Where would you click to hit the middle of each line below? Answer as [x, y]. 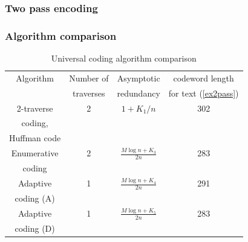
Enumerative [35, 153]
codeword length [204, 78]
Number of [89, 78]
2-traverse [35, 108]
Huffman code [35, 138]
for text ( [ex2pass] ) [204, 93]
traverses [89, 93]
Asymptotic [139, 78]
